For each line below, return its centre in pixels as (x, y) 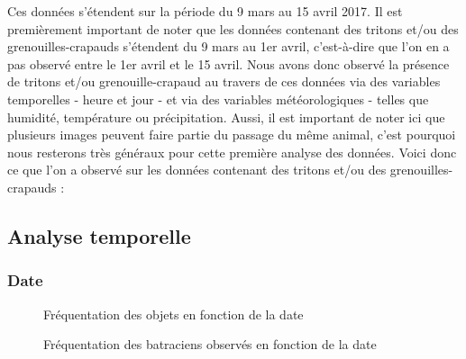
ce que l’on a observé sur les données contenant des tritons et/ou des (197, 170)
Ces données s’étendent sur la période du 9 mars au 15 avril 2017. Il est (205, 11)
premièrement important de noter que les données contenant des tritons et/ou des (233, 28)
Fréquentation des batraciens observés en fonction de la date (210, 344)
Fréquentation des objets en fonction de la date (174, 314)
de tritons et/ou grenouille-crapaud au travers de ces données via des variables (224, 81)
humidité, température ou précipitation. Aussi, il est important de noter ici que (226, 117)
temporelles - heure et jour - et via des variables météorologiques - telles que (218, 99)
